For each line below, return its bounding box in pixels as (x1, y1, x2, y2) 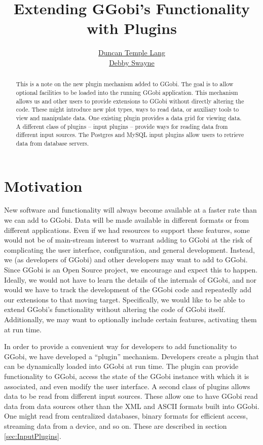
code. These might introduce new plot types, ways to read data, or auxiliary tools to (16, 105, 239, 114)
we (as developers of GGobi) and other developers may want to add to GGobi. (4, 254, 248, 265)
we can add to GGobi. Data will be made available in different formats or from (4, 215, 249, 225)
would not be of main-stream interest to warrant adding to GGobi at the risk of (4, 234, 252, 245)
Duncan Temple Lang (98, 47, 165, 58)
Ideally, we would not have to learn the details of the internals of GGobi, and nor (4, 274, 256, 285)
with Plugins (87, 18, 177, 39)
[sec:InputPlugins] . (4, 430, 61, 441)
